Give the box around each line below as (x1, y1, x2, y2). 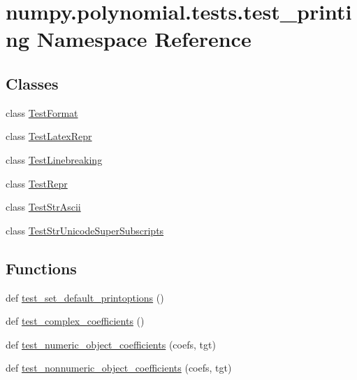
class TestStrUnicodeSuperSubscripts (6, 223, 164, 237)
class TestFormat (6, 105, 78, 120)
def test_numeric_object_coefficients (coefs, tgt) (6, 337, 216, 351)
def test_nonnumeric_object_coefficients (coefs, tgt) (6, 360, 232, 375)
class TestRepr (6, 176, 68, 190)
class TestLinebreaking (6, 152, 103, 167)
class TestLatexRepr (6, 129, 92, 143)
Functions (6, 257, 77, 279)
